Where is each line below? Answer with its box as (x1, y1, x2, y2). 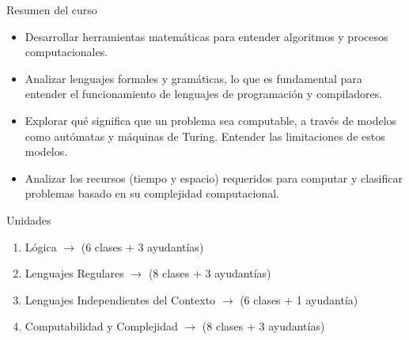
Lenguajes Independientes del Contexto (25, 291, 216, 308)
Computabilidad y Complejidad (25, 318, 178, 334)
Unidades (6, 211, 51, 228)
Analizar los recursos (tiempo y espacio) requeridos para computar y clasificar (25, 169, 403, 186)
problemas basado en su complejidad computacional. (25, 185, 279, 202)
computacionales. (25, 43, 108, 60)
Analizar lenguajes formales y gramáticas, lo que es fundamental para (25, 70, 362, 86)
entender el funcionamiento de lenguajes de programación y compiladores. (25, 85, 383, 102)
